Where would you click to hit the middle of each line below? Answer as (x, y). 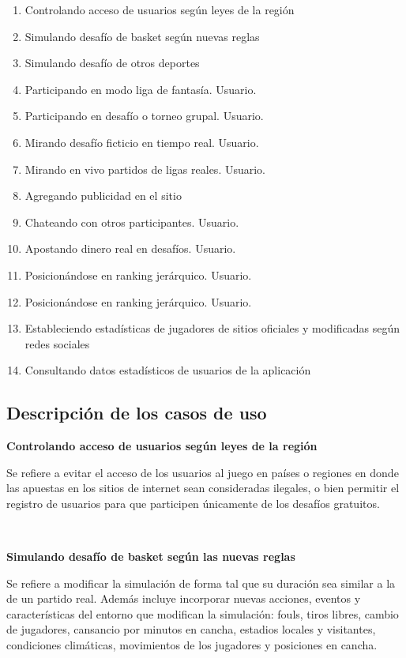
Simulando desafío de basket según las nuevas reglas (151, 556)
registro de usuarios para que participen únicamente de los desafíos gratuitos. (193, 503)
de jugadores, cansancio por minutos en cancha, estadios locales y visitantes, (191, 629)
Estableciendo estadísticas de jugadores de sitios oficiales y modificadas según (212, 328)
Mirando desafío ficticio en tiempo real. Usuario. (142, 142)
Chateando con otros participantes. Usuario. (132, 222)
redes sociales (57, 343)
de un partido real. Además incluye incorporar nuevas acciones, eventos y (184, 598)
